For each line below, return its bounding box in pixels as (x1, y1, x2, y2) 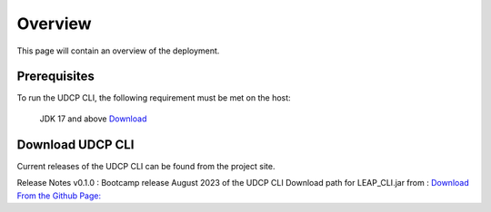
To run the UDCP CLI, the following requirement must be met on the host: (16, 92, 291, 103)
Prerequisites (16, 69, 95, 84)
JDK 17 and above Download (39, 113, 147, 124)
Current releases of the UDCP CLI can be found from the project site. (16, 160, 276, 171)
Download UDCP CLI (16, 137, 135, 152)
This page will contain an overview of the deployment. (16, 45, 220, 56)
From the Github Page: (16, 190, 102, 201)
